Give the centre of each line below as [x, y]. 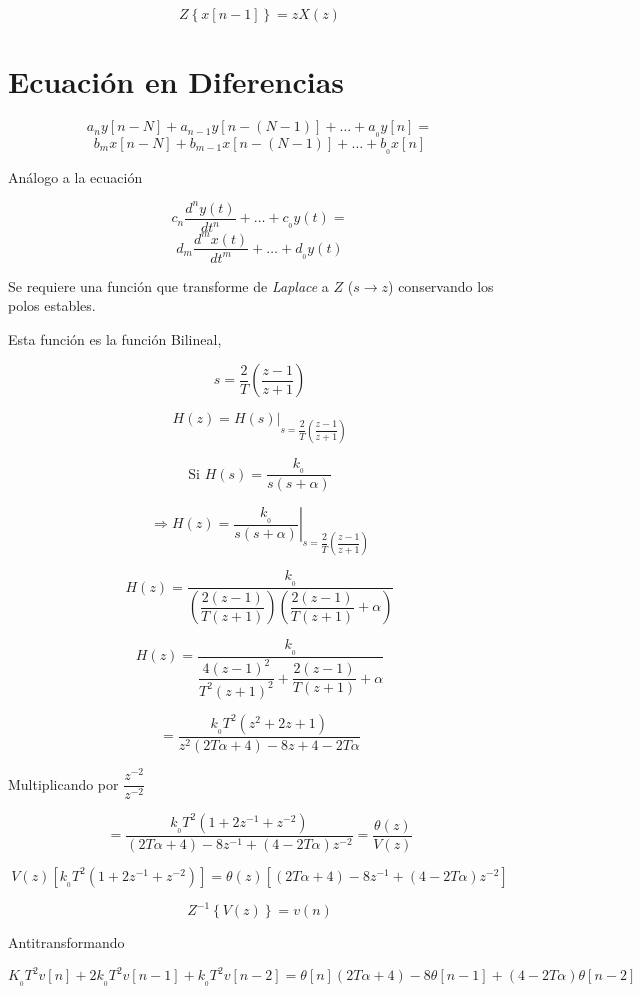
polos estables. [52, 305]
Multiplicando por [63, 783]
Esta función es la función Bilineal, [115, 338]
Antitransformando [66, 942]
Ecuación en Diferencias [176, 81]
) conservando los [441, 285]
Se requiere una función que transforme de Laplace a [168, 285]
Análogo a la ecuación [75, 176]
